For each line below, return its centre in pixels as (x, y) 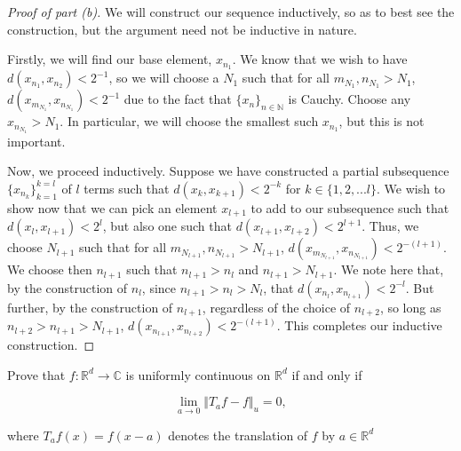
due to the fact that (178, 99)
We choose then (50, 269)
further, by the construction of (90, 307)
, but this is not (382, 121)
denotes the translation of (238, 435)
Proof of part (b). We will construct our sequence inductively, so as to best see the (231, 12)
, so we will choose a (164, 78)
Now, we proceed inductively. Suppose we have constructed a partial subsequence (228, 171)
